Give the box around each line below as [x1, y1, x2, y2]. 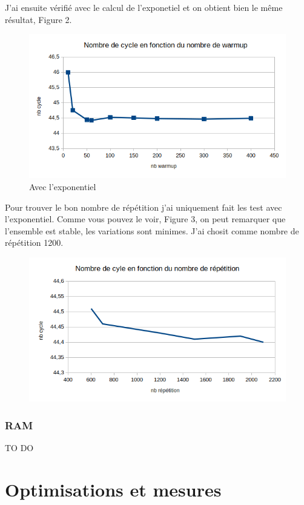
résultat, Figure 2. [5, 13, 72, 25]
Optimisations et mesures [5, 477, 222, 501]
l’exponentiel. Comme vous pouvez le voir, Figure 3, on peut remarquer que [5, 213, 286, 225]
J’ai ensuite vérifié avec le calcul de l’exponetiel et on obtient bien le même [5, 1, 283, 13]
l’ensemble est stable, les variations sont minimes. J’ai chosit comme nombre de [5, 224, 299, 237]
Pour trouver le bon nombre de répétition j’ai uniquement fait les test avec [5, 200, 282, 213]
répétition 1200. [5, 236, 64, 249]
